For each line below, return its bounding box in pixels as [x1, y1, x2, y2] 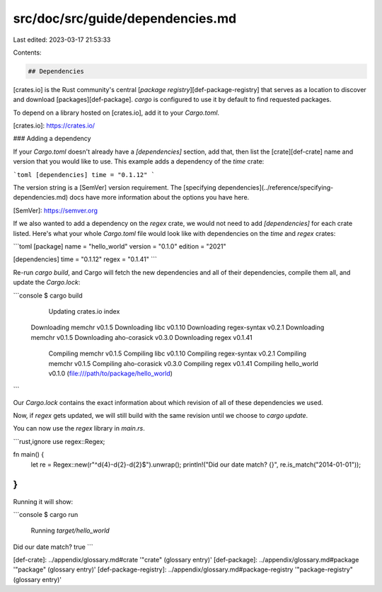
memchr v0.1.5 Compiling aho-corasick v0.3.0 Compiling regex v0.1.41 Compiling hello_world [48, 359, 318, 368]
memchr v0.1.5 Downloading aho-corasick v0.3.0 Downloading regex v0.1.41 [30, 333, 253, 341]
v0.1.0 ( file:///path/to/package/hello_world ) [48, 369, 173, 377]
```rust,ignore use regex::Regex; [13, 437, 105, 445]
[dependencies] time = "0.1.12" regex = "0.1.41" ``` [13, 255, 157, 263]
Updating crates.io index [48, 307, 120, 315]
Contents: [13, 48, 42, 57]
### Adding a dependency [13, 135, 91, 143]
